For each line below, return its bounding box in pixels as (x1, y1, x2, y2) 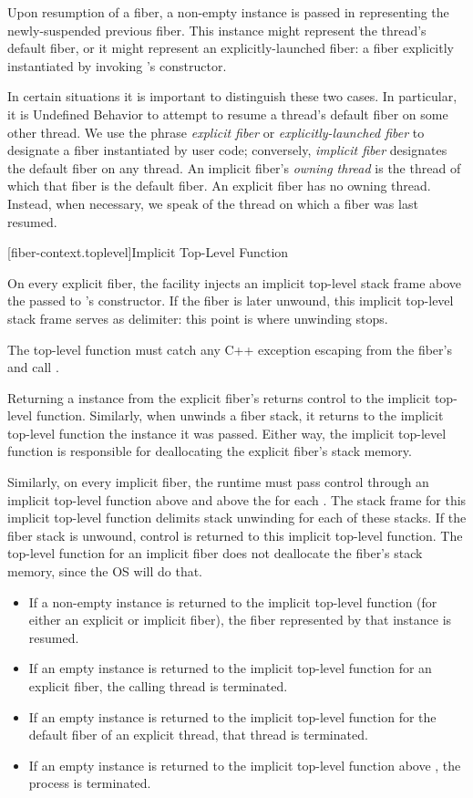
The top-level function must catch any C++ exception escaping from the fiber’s (7, 339, 452, 358)
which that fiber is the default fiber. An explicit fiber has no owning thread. (7, 176, 431, 195)
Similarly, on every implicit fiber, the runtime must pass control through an (7, 472, 429, 492)
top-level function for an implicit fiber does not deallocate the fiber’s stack (7, 544, 423, 563)
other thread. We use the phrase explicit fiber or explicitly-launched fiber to (7, 122, 425, 141)
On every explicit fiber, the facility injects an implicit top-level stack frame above (7, 273, 462, 292)
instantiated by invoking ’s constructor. (7, 56, 227, 75)
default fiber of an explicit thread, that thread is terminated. (28, 725, 368, 744)
